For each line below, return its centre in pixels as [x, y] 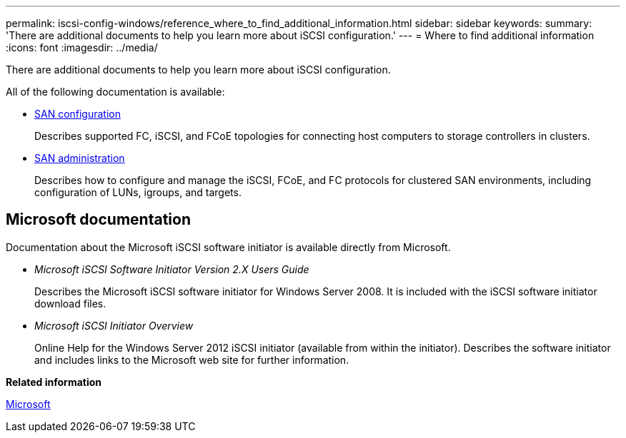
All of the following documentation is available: [115, 92]
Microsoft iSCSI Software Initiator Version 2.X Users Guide [172, 269]
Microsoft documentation [98, 220]
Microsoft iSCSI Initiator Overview [114, 325]
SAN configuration [78, 114]
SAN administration [80, 158]
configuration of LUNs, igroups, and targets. [138, 192]
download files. [70, 303]
